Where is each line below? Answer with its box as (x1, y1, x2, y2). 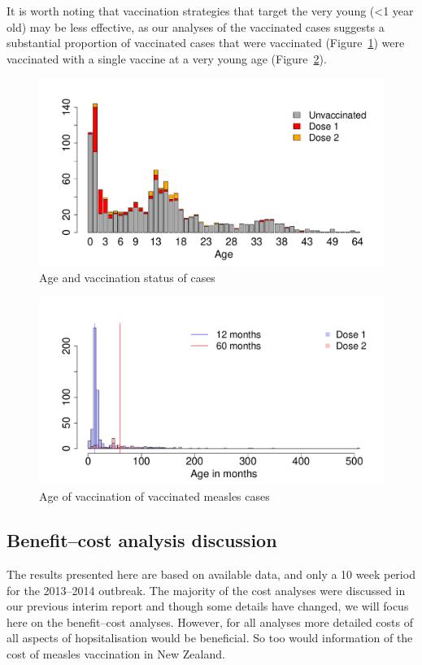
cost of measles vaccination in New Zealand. (7, 645, 225, 663)
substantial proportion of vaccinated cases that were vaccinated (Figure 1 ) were (7, 34, 405, 51)
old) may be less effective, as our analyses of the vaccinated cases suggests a (7, 18, 385, 35)
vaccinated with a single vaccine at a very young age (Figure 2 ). (7, 50, 327, 67)
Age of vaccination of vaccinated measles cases (39, 488, 270, 505)
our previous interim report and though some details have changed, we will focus (7, 598, 409, 615)
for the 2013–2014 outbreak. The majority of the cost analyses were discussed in (7, 581, 406, 598)
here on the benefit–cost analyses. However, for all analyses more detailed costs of (7, 613, 413, 630)
